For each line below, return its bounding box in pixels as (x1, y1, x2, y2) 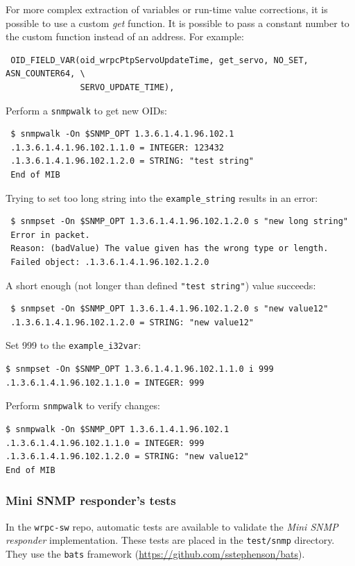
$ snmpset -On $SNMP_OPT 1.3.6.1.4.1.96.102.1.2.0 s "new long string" (10, 216, 348, 227)
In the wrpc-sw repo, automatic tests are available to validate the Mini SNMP (6, 519, 338, 533)
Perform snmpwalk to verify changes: (6, 398, 160, 413)
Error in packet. (10, 230, 90, 240)
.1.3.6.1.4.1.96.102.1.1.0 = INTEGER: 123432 (10, 142, 224, 153)
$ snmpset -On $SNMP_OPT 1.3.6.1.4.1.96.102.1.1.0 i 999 (6, 364, 274, 375)
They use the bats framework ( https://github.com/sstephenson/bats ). (6, 546, 305, 560)
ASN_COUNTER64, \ (6, 69, 85, 79)
